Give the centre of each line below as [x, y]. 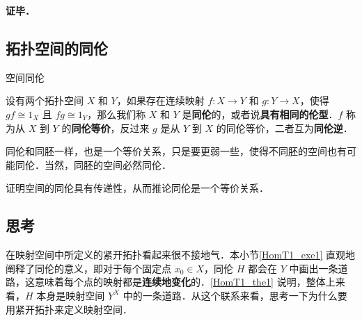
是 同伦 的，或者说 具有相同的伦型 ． [260, 114]
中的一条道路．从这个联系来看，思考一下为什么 [230, 295]
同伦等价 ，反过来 [110, 127]
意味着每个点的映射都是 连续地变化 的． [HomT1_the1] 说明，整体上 [185, 282]
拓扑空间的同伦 [57, 48]
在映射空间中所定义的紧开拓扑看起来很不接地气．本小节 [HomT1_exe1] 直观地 [181, 255]
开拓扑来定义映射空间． [78, 309]
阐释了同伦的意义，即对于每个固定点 [88, 268]
